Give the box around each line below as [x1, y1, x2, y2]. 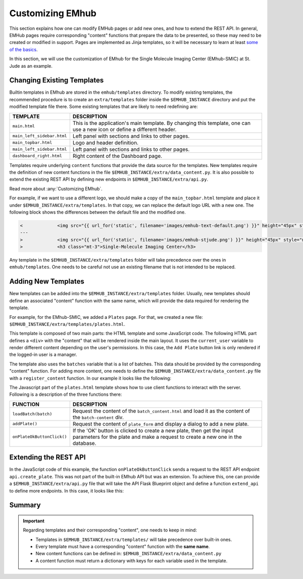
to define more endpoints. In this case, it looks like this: [9, 487, 124, 493]
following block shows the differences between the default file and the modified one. [9, 209, 186, 215]
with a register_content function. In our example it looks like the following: [9, 375, 172, 381]
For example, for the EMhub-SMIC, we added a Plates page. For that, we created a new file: [9, 314, 203, 320]
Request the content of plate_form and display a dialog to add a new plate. [72, 420, 249, 427]
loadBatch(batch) [12, 411, 53, 417]
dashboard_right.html [12, 153, 63, 159]
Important [23, 518, 45, 524]
